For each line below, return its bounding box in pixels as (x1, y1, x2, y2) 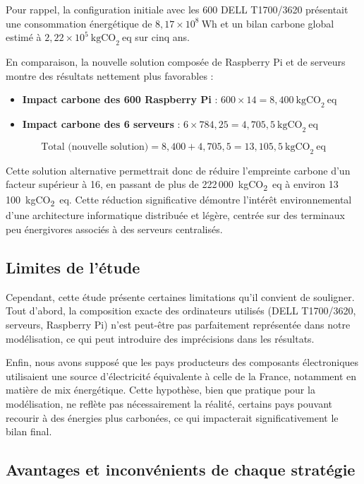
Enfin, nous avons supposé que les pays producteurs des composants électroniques (6, 355, 359, 370)
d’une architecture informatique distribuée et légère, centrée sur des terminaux (6, 208, 345, 223)
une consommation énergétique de (6, 16, 152, 30)
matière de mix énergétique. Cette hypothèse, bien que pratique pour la (6, 382, 315, 397)
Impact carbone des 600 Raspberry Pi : (22, 92, 218, 107)
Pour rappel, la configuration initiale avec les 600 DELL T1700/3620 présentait (6, 2, 348, 16)
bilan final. (6, 424, 52, 439)
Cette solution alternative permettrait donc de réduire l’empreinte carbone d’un (6, 163, 351, 177)
